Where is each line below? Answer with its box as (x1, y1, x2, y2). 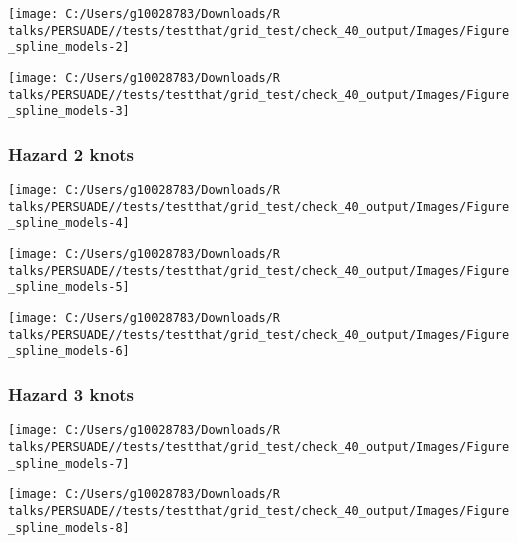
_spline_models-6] (8, 344, 130, 359)
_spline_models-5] (8, 280, 130, 295)
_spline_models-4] (8, 216, 130, 231)
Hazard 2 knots (8, 141, 135, 166)
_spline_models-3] (8, 104, 130, 119)
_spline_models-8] (8, 520, 130, 535)
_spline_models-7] (8, 456, 130, 471)
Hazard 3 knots (8, 381, 135, 406)
